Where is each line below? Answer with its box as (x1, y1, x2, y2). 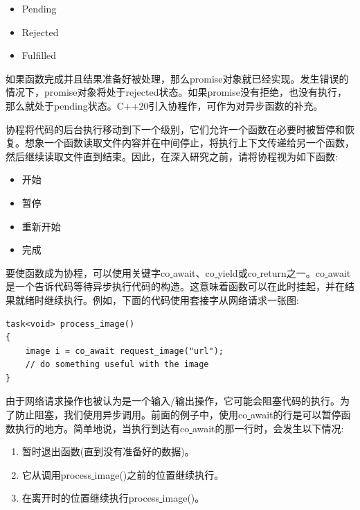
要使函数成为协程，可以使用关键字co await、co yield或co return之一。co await (6, 265, 351, 280)
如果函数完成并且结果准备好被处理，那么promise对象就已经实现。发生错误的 (6, 71, 349, 85)
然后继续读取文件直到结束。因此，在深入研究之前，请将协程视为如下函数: (6, 148, 338, 163)
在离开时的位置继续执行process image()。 (21, 491, 205, 505)
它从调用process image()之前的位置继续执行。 (21, 467, 224, 482)
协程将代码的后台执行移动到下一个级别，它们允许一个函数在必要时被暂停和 (6, 121, 345, 136)
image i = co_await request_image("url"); (25, 346, 224, 356)
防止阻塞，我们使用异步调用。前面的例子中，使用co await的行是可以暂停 (15, 407, 341, 422)
